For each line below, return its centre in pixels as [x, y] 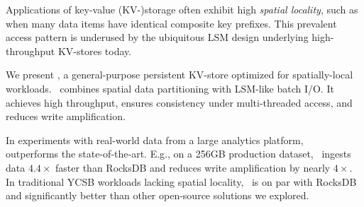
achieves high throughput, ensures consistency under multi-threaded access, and [179, 102]
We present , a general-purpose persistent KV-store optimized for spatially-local [180, 75]
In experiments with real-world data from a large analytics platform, [155, 140]
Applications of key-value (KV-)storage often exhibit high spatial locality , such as [182, 9]
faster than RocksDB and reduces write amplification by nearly [193, 167]
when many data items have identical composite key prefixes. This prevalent [171, 23]
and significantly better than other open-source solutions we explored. [158, 195]
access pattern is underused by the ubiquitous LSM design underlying [157, 37]
